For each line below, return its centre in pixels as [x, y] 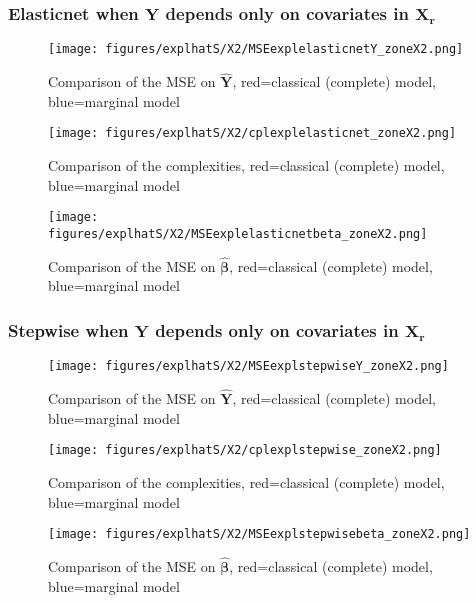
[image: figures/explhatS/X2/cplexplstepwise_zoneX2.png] [245, 450]
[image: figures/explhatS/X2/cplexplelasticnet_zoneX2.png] [252, 133]
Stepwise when [68, 329]
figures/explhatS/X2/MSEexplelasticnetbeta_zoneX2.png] [238, 233]
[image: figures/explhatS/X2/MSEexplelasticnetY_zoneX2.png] [256, 49]
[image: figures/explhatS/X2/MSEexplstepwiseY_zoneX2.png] [248, 366]
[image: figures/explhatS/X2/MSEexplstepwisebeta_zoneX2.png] [259, 534]
